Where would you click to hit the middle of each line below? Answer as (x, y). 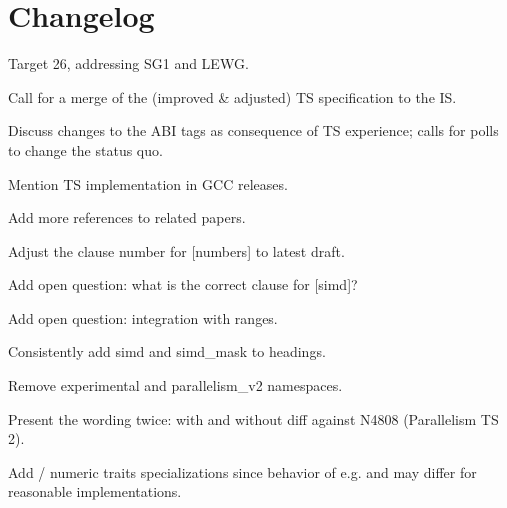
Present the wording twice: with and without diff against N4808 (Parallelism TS (253, 418)
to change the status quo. (85, 149)
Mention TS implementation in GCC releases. (148, 183)
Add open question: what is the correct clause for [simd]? (183, 284)
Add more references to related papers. (127, 217)
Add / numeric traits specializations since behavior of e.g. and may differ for (242, 471)
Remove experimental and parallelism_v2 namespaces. (175, 385)
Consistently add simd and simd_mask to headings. (167, 351)
